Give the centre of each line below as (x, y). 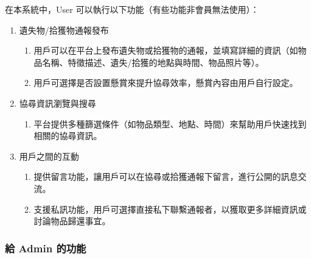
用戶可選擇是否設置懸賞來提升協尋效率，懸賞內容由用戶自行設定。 (166, 83)
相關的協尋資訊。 (68, 136)
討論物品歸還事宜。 (72, 221)
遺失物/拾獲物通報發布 (64, 30)
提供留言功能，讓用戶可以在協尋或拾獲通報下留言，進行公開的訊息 (166, 176)
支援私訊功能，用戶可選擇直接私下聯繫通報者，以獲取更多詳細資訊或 (170, 209)
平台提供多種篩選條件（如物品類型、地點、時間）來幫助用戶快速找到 (170, 123)
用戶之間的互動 (49, 156)
